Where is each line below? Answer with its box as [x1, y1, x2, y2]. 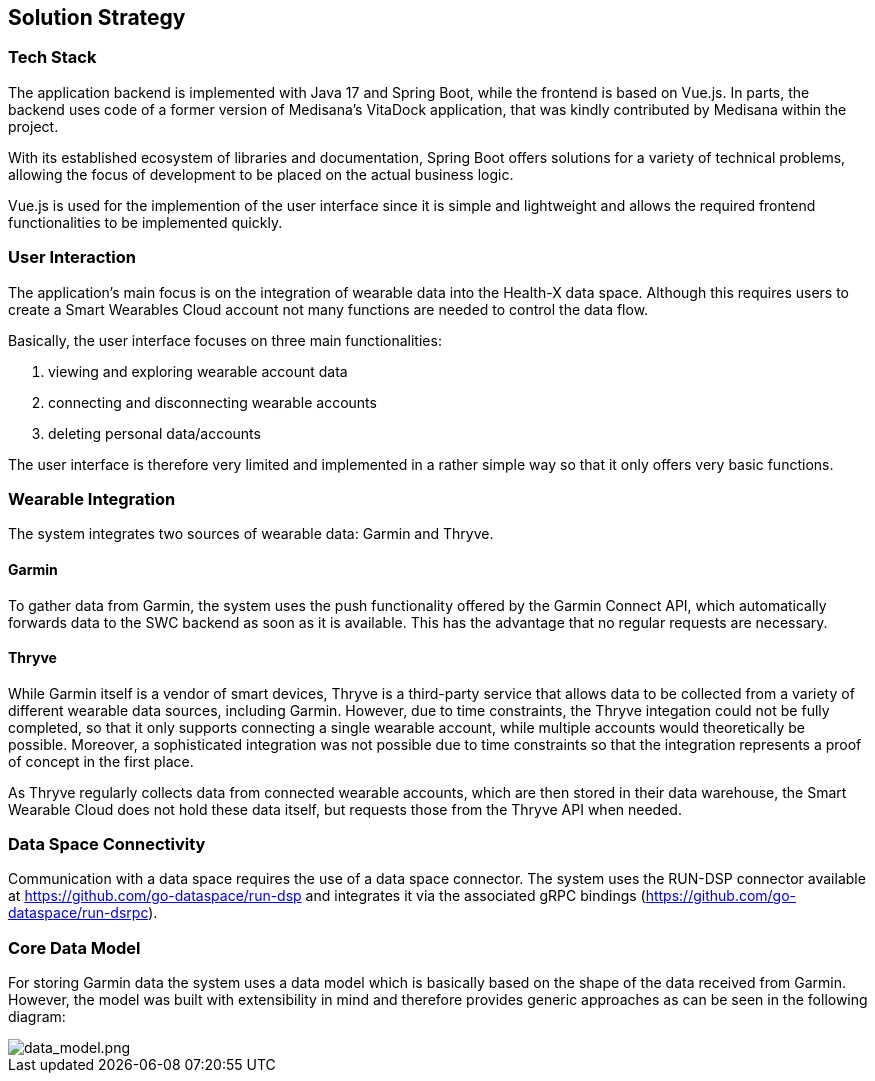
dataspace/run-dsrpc [8, 904, 149, 922]
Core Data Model [8, 937, 141, 958]
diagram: [8, 1008, 66, 1026]
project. [8, 117, 59, 135]
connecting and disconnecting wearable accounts [48, 393, 377, 411]
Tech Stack [8, 47, 97, 68]
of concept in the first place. [8, 752, 194, 770]
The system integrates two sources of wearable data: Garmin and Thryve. [8, 525, 494, 543]
